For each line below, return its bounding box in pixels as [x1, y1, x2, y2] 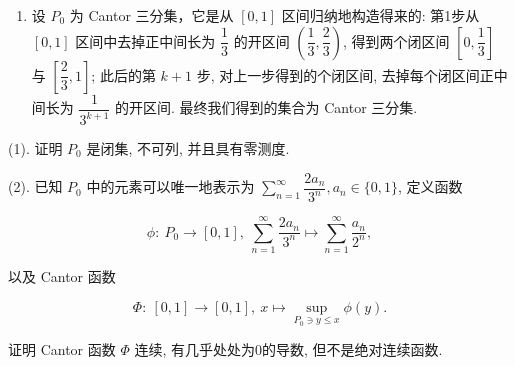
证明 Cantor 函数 [8, 339, 116, 360]
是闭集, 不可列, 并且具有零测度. [86, 138, 290, 158]
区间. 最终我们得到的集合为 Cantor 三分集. [142, 97, 418, 118]
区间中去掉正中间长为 [75, 30, 216, 51]
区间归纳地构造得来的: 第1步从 [281, 5, 480, 25]
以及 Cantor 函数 [8, 266, 116, 287]
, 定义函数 [398, 176, 463, 197]
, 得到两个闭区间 [343, 30, 450, 51]
